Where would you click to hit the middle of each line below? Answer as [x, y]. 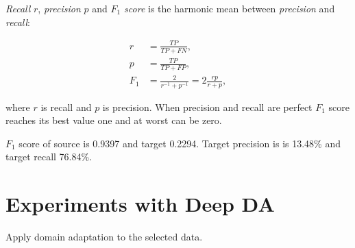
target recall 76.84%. [49, 157]
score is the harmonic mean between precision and [230, 8]
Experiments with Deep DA [140, 204]
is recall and [66, 107]
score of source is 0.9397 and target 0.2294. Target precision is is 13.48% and [180, 143]
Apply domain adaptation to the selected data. [104, 237]
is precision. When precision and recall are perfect [207, 107]
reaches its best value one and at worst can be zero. [114, 120]
